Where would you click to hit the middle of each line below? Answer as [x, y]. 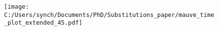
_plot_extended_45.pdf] [43, 23]
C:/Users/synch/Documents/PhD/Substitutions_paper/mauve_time [109, 15]
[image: [17, 7]
